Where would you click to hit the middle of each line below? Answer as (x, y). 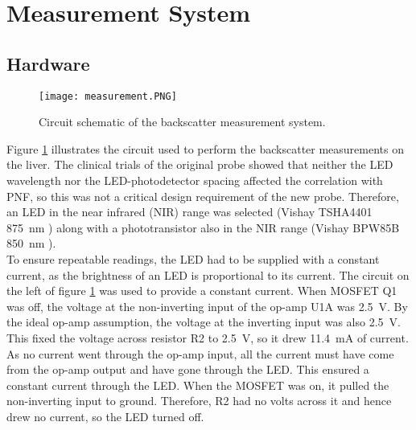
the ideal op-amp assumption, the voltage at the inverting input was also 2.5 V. (204, 322)
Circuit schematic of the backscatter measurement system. (182, 122)
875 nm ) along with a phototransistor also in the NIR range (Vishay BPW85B (203, 227)
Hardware (48, 63)
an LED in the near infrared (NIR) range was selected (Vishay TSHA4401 (189, 212)
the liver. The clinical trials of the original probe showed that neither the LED (200, 164)
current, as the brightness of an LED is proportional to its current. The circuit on (208, 274)
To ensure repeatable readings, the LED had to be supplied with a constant (193, 258)
